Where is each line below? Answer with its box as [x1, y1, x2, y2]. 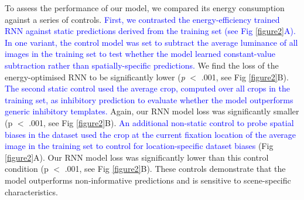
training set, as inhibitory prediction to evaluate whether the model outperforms [5, 93, 293, 106]
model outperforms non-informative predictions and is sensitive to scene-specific [5, 174, 291, 186]
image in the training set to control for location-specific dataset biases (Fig [5, 140, 274, 152]
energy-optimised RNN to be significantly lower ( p [5, 70, 185, 83]
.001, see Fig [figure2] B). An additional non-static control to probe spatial [29, 116, 294, 128]
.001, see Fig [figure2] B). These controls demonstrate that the [64, 162, 286, 175]
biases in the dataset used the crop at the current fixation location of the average [5, 128, 296, 140]
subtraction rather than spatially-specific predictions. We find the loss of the [5, 59, 279, 71]
